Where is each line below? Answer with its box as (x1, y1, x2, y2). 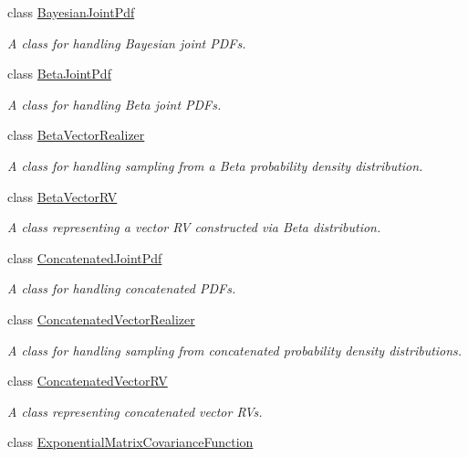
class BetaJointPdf (7, 64, 111, 83)
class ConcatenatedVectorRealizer (7, 309, 195, 328)
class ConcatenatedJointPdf (7, 248, 162, 267)
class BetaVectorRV (7, 186, 118, 206)
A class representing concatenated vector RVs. (7, 401, 263, 420)
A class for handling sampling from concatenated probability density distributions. (7, 340, 463, 359)
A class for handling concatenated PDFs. (7, 279, 236, 298)
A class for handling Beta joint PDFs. (7, 94, 222, 113)
